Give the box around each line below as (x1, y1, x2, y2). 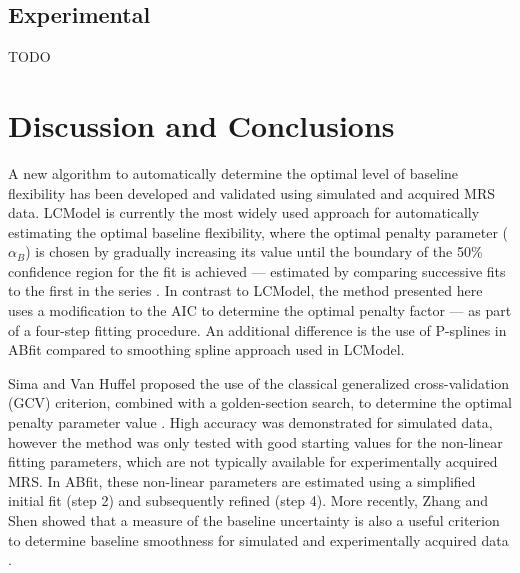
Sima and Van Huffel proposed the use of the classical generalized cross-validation (8, 372, 510, 393)
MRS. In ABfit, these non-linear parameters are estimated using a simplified (8, 470, 476, 491)
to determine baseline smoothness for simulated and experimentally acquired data (8, 529, 509, 550)
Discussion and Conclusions (8, 104, 395, 145)
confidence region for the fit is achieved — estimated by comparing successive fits (8, 260, 506, 281)
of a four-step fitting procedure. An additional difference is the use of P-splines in (8, 319, 507, 340)
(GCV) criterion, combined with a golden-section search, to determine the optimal (8, 392, 512, 413)
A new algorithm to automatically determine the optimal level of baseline (8, 162, 459, 183)
